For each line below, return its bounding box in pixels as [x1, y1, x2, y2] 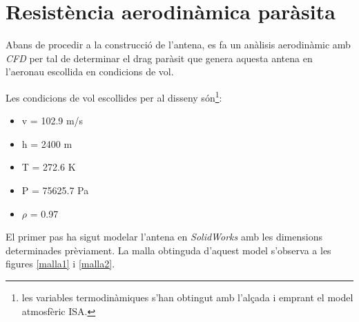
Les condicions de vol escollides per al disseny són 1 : [6, 88, 222, 104]
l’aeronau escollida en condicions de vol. [6, 64, 174, 79]
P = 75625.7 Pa [21, 182, 89, 197]
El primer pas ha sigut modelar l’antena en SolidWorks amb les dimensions [6, 229, 322, 244]
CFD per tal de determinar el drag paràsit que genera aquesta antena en [6, 50, 313, 65]
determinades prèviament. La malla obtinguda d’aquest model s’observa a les [6, 243, 331, 257]
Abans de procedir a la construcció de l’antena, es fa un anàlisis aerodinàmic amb [6, 37, 351, 52]
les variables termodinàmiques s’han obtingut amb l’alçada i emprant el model [21, 290, 353, 304]
